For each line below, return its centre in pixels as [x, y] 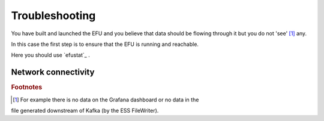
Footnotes [27, 88]
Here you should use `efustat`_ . [50, 55]
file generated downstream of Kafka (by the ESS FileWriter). [85, 110]
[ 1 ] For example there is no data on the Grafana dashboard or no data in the [106, 100]
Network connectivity [53, 72]
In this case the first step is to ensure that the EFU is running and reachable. [105, 44]
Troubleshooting [53, 15]
